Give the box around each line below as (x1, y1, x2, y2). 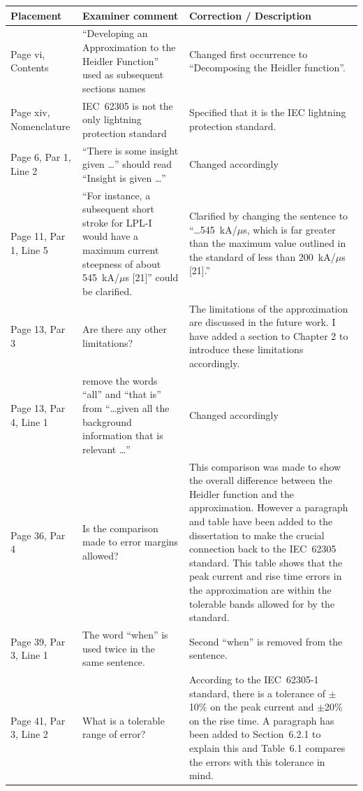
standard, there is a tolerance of (188, 685, 325, 700)
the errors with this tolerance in (188, 754, 325, 769)
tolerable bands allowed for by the (188, 596, 335, 611)
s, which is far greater (243, 222, 336, 236)
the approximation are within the (188, 583, 332, 597)
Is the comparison (82, 520, 158, 535)
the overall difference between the (188, 473, 332, 487)
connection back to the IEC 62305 (188, 541, 336, 556)
